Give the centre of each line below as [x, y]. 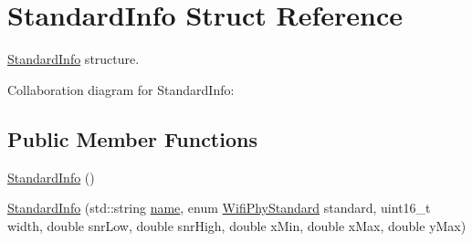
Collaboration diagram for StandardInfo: [121, 89]
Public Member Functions [132, 138]
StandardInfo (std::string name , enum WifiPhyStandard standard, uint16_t [219, 208]
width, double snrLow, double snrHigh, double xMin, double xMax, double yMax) [237, 225]
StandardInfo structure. [73, 59]
